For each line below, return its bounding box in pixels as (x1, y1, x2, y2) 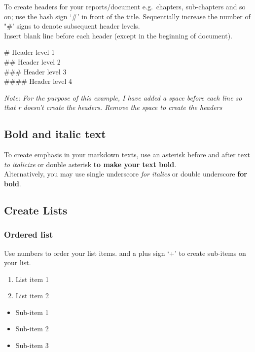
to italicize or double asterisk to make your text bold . (4, 159, 177, 169)
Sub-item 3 (15, 340, 49, 351)
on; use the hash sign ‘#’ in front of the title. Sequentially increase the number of (4, 11, 251, 21)
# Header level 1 (4, 47, 55, 57)
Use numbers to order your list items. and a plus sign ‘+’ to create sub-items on (4, 247, 246, 258)
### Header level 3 (4, 66, 67, 76)
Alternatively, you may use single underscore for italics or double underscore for (4, 169, 247, 179)
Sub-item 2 (15, 323, 49, 334)
